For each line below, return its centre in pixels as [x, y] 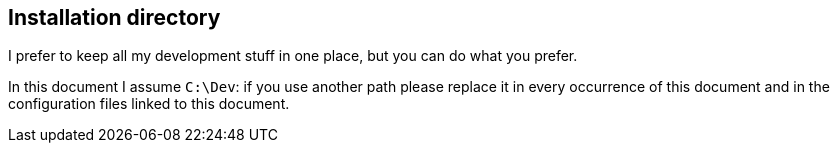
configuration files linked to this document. [149, 104]
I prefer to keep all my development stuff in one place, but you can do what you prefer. [293, 56]
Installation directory [114, 17]
